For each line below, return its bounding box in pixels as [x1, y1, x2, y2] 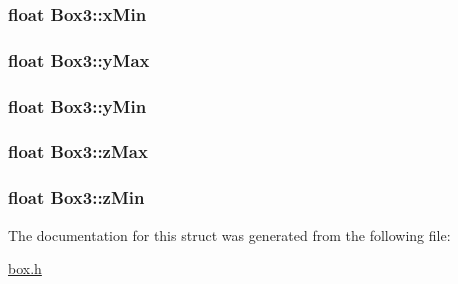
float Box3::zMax [8, 139, 148, 164]
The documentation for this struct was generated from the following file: [8, 224, 451, 245]
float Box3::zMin [8, 185, 145, 210]
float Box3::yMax [8, 47, 150, 72]
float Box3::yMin [8, 93, 147, 118]
